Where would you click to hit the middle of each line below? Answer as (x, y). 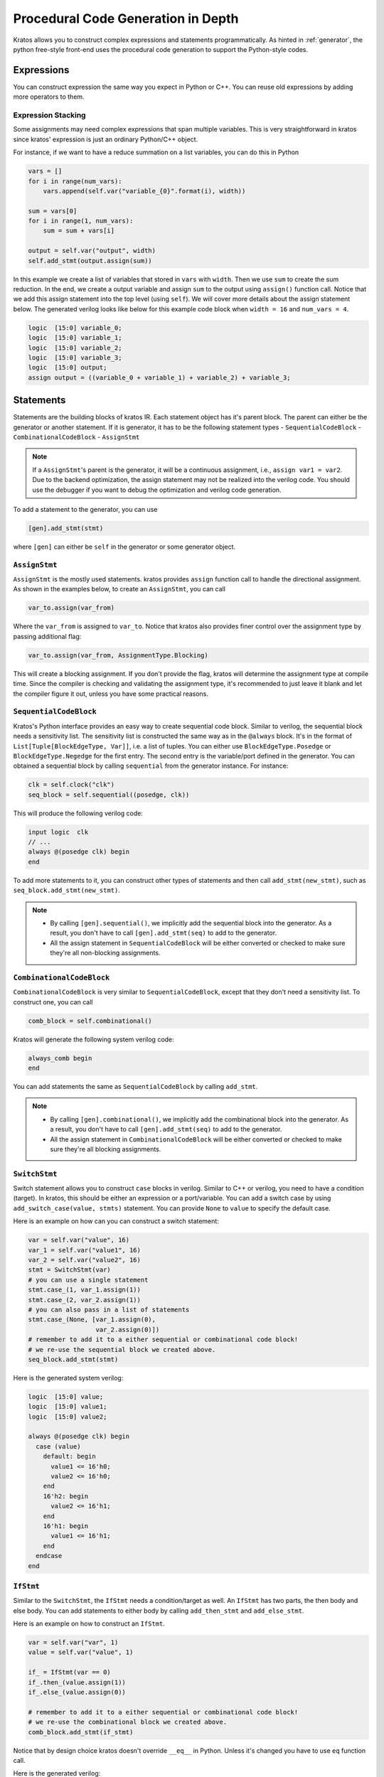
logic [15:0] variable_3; (75, 358)
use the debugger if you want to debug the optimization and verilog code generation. (157, 490)
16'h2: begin (66, 1496)
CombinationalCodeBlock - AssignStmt (76, 437)
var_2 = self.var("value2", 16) (85, 1260)
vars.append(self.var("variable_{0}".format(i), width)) (144, 191)
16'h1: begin (66, 1526)
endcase (49, 1556)
